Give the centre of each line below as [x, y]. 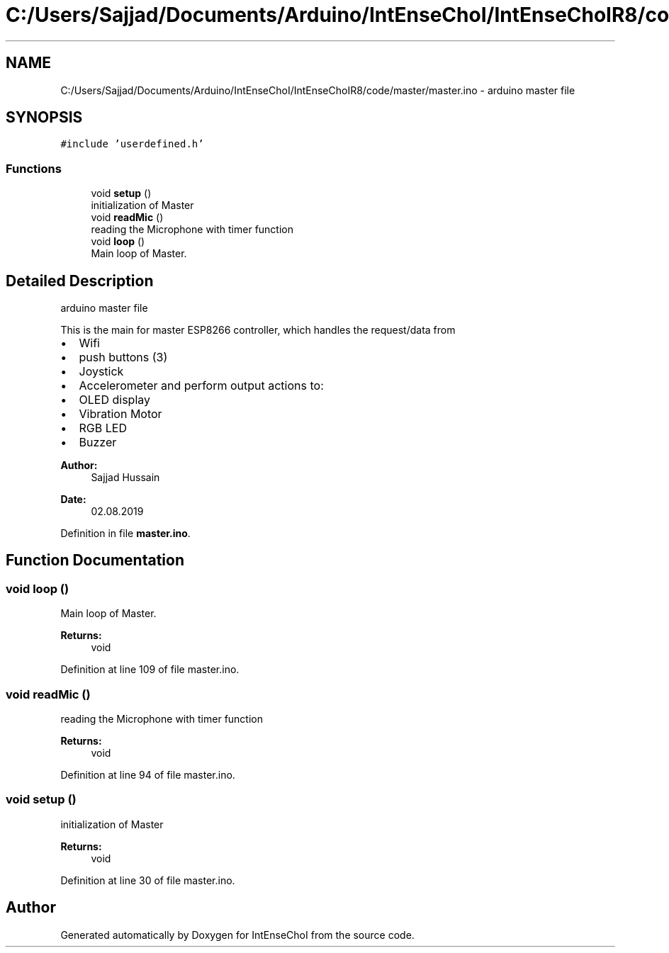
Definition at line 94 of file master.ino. [148, 775]
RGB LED [103, 428]
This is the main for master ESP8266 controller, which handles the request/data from [258, 330]
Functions [34, 168]
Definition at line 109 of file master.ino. [150, 670]
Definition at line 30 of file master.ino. [148, 880]
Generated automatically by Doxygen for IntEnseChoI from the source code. [237, 935]
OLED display [114, 400]
